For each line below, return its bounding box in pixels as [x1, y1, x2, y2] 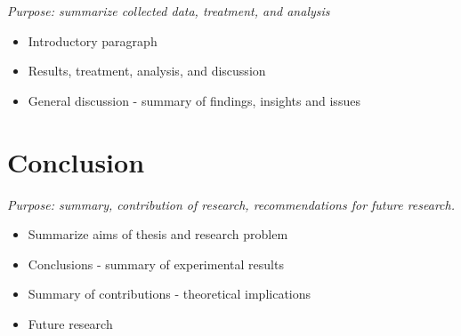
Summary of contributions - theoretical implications [28, 284, 311, 303]
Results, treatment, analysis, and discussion [28, 61, 266, 80]
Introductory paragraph [28, 31, 158, 50]
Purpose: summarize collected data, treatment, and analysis [7, 2, 330, 20]
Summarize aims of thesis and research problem [28, 225, 288, 244]
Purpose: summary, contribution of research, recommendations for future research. [7, 195, 456, 213]
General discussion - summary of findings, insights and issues [28, 91, 360, 109]
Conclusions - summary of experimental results [28, 254, 284, 273]
